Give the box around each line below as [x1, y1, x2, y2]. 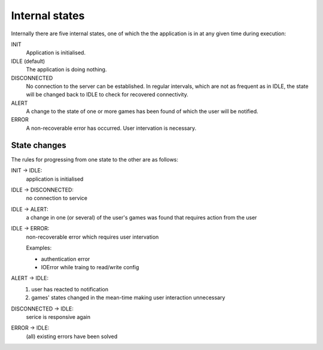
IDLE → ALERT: [11, 205, 48, 212]
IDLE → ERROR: [11, 225, 50, 232]
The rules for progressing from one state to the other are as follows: [11, 156, 179, 163]
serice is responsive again [26, 314, 91, 320]
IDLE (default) [11, 57, 45, 65]
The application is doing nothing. [26, 66, 107, 73]
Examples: [26, 244, 52, 251]
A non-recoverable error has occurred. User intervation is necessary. [26, 124, 197, 132]
